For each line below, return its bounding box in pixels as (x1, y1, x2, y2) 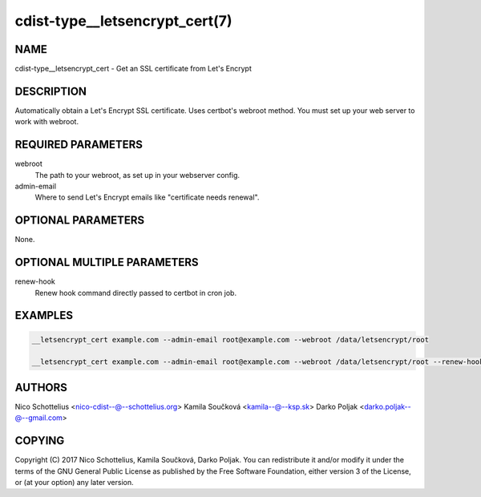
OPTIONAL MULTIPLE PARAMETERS (14, 256, 200, 269)
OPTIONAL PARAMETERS (14, 213, 145, 228)
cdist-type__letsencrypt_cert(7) (14, 12, 232, 30)
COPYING (14, 434, 65, 448)
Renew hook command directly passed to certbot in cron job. (34, 288, 236, 297)
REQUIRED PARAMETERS (14, 138, 143, 152)
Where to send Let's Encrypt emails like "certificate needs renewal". (34, 192, 260, 202)
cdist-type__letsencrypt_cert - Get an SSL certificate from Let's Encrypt (14, 64, 252, 74)
